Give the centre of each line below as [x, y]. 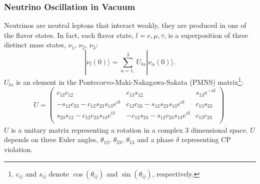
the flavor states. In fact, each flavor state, [69, 35]
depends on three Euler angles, [51, 139]
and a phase [155, 139]
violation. [18, 149]
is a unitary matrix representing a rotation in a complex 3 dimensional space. [129, 129]
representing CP [206, 139]
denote [59, 173]
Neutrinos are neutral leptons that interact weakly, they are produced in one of [125, 25]
